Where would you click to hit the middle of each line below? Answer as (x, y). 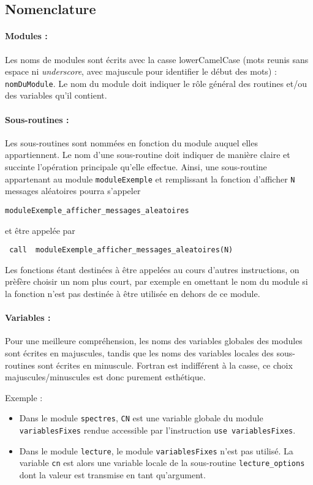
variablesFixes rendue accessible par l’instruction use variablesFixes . (157, 430)
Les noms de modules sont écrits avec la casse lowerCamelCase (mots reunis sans (157, 59)
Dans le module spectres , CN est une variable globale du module (141, 418)
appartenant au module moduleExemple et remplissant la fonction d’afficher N (150, 179)
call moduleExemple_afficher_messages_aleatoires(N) (121, 250)
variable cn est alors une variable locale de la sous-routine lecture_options (162, 463)
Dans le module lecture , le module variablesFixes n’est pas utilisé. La (156, 450)
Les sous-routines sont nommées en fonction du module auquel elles (131, 142)
